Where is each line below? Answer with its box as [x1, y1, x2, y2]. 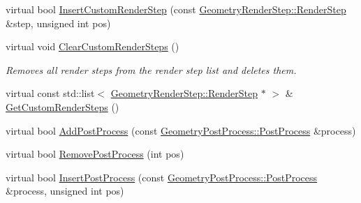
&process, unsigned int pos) [6, 183, 124, 198]
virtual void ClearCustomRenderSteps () [6, 39, 179, 54]
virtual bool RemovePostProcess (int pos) [6, 146, 184, 161]
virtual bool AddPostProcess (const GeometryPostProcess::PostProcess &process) [6, 123, 356, 137]
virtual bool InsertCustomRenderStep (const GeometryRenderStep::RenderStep [6, 2, 346, 16]
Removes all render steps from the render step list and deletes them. [6, 62, 297, 77]
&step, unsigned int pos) [6, 15, 111, 30]
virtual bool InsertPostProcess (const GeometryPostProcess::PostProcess [6, 170, 318, 184]
